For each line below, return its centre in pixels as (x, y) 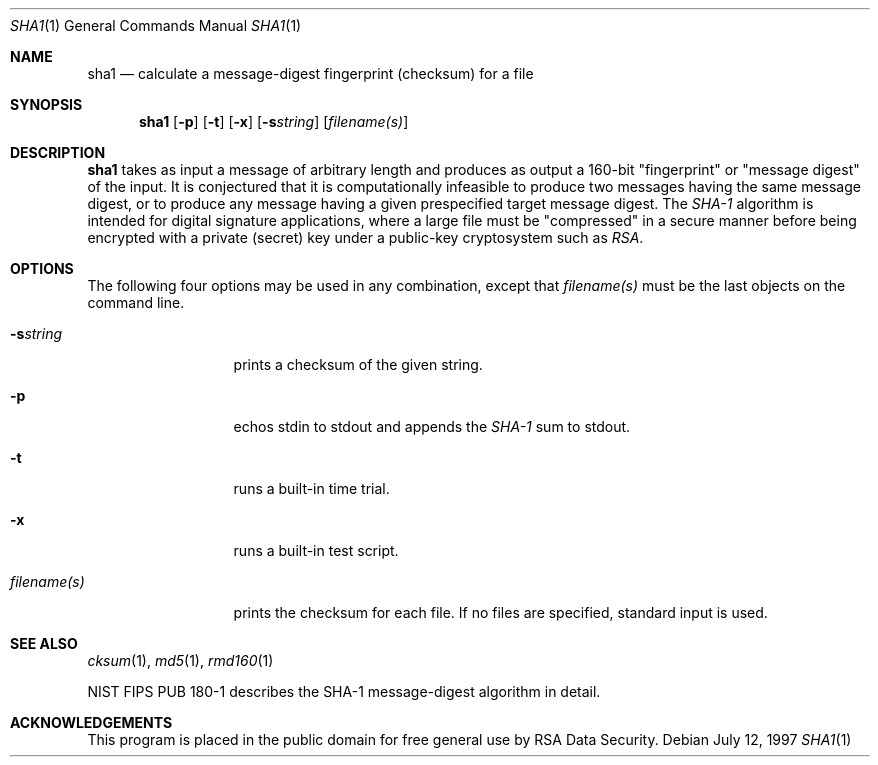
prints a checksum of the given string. (358, 364)
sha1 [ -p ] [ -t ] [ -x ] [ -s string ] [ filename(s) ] (274, 121)
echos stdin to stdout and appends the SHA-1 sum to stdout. (432, 426)
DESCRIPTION (58, 152)
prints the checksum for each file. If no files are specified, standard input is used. (500, 612)
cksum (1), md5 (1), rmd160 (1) (180, 660)
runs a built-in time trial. (311, 488)
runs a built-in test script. (316, 550)
